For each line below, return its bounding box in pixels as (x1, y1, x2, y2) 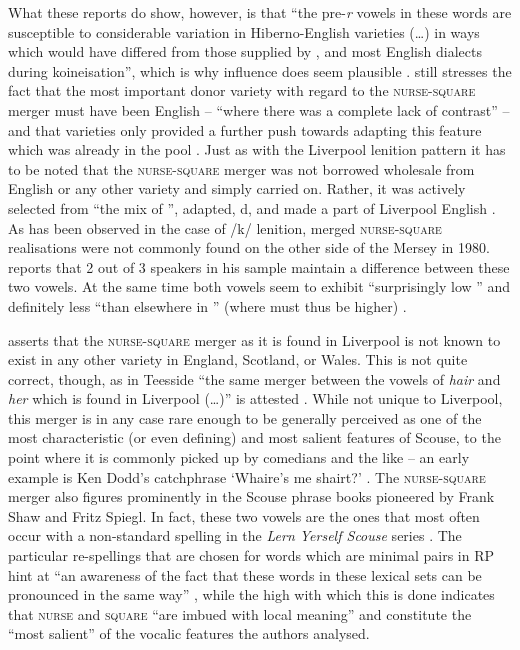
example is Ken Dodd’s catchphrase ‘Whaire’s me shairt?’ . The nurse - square (8, 466, 486, 487)
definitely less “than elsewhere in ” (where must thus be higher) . (8, 295, 407, 316)
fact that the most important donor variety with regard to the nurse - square (8, 80, 476, 101)
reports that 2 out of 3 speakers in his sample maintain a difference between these (8, 256, 510, 277)
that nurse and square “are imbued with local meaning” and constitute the (8, 603, 472, 624)
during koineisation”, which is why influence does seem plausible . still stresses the (8, 60, 512, 81)
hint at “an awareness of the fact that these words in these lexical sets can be (8, 564, 482, 585)
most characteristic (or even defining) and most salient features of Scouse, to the (8, 427, 501, 448)
